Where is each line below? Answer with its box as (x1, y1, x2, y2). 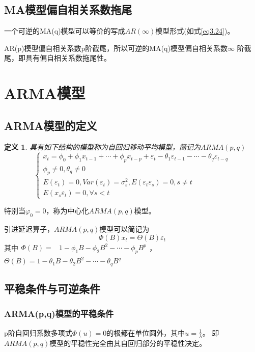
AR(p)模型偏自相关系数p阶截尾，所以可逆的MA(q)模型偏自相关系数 (4, 42, 228, 53)
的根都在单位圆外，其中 (106, 327, 185, 338)
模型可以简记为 (99, 224, 150, 234)
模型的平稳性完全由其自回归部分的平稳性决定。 (49, 338, 207, 348)
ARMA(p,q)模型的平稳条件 (4, 307, 114, 320)
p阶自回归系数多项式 (4, 327, 72, 338)
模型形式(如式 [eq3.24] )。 (155, 25, 235, 36)
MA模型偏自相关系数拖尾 (4, 2, 132, 17)
